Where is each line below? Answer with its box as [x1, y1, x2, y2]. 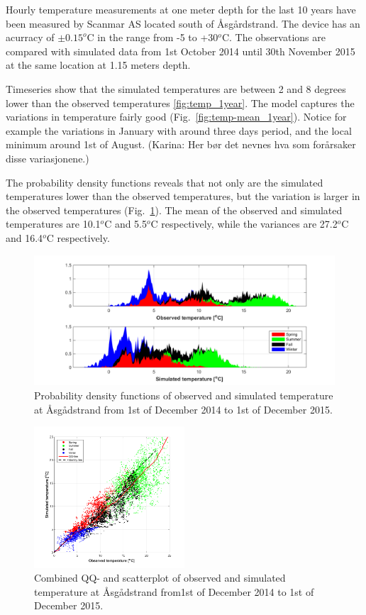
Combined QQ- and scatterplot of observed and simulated [34, 570, 286, 585]
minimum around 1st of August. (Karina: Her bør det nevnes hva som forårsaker [6, 137, 356, 152]
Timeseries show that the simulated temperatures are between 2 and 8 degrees [6, 81, 346, 96]
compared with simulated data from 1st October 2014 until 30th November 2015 [6, 43, 355, 58]
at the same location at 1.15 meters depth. [6, 57, 191, 72]
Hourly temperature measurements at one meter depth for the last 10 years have [6, 2, 356, 16]
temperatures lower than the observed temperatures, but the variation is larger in [6, 189, 360, 204]
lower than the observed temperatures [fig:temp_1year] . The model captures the [6, 95, 355, 110]
